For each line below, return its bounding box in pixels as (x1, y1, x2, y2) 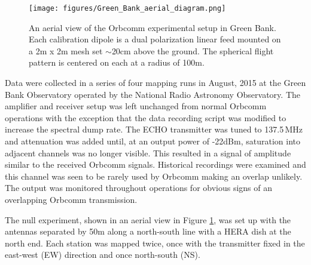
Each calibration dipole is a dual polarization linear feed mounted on (29, 33, 281, 45)
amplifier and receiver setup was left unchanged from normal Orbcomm (5, 100, 267, 112)
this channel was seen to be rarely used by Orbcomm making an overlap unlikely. (5, 170, 303, 182)
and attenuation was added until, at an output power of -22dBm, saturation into (5, 135, 300, 147)
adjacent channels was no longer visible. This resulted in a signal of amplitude (5, 146, 291, 159)
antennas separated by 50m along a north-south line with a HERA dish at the (5, 225, 291, 238)
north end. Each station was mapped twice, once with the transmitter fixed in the (5, 236, 305, 249)
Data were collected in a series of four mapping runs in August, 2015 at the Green (5, 76, 306, 89)
